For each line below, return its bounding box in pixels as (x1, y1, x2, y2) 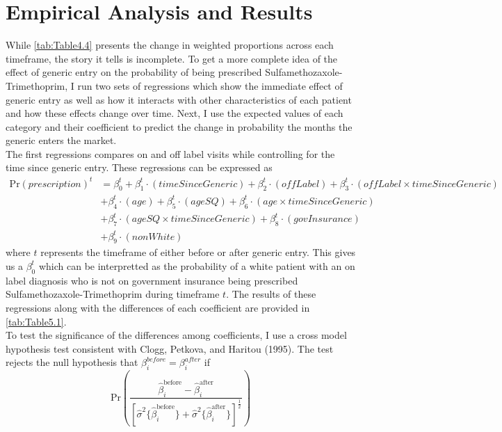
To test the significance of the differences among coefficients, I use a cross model (6, 328, 347, 342)
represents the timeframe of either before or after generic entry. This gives (40, 245, 356, 259)
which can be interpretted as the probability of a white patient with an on (38, 258, 355, 273)
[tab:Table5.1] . (6, 314, 67, 328)
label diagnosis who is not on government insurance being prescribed (6, 273, 298, 287)
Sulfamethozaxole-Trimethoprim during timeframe (6, 287, 220, 301)
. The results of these (226, 287, 316, 301)
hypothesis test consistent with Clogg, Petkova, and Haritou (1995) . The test (6, 341, 334, 355)
